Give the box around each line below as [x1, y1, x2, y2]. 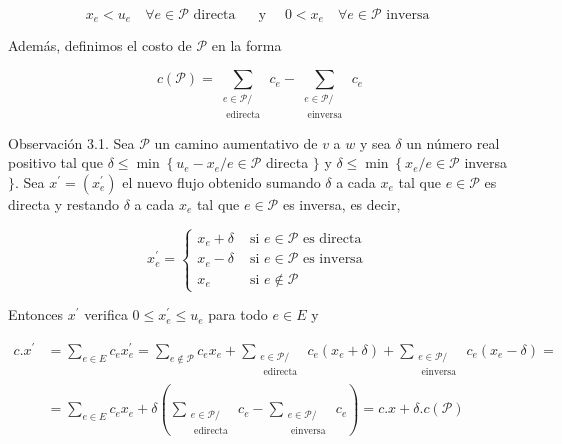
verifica [84, 304, 128, 325]
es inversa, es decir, [282, 194, 401, 214]
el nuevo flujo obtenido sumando [122, 172, 321, 192]
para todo [208, 304, 268, 325]
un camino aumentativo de [154, 132, 318, 153]
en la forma [211, 35, 282, 56]
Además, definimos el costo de [8, 35, 192, 56]
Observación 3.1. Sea [8, 132, 135, 153]
